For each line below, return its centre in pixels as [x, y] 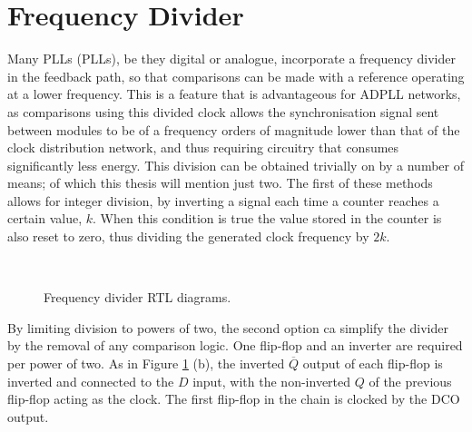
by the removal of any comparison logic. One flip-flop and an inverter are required [235, 345]
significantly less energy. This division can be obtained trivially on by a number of [236, 165]
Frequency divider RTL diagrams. [138, 297]
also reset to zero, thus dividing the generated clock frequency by [188, 236]
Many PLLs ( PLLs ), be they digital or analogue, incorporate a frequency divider [231, 59]
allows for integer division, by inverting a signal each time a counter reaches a [223, 200]
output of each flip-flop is [373, 363]
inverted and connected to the [91, 381]
